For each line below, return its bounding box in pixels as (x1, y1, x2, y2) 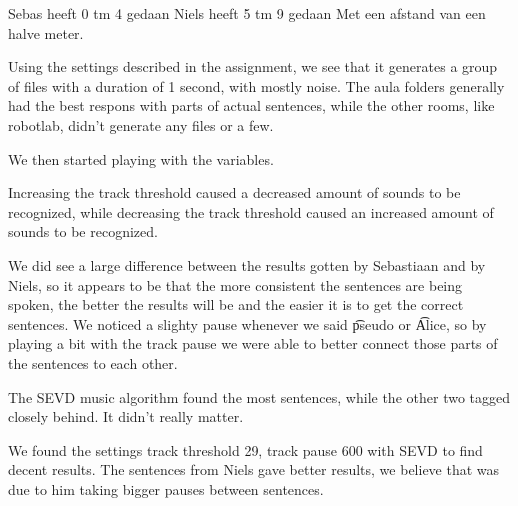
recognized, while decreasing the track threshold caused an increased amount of (8, 201, 494, 222)
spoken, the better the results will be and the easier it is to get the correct (8, 294, 464, 315)
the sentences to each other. (8, 352, 178, 373)
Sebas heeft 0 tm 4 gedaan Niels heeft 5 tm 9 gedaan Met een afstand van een (8, 3, 486, 23)
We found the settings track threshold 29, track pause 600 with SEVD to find (8, 439, 483, 460)
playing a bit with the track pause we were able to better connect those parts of (8, 333, 498, 354)
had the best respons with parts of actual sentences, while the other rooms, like (8, 95, 495, 116)
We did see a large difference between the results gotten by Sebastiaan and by (8, 254, 486, 275)
